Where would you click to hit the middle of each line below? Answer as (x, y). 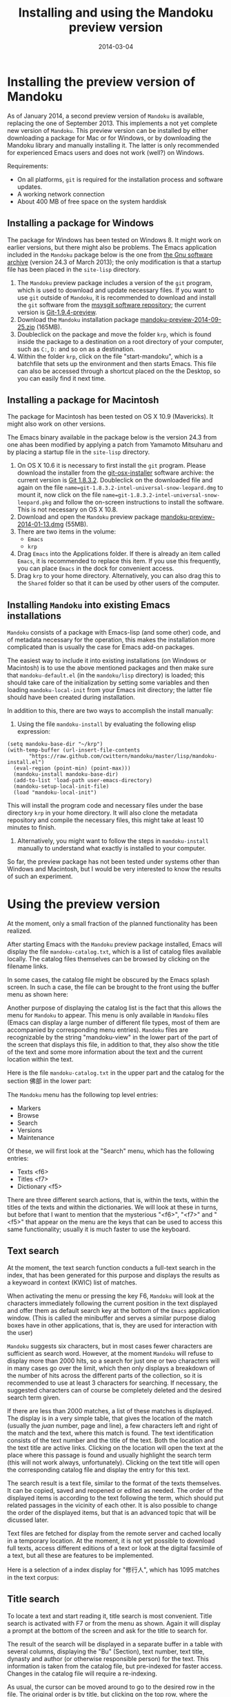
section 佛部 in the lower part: (49, 1081)
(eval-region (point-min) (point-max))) (72, 769)
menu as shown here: (38, 995)
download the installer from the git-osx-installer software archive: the (116, 473)
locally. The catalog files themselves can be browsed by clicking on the (109, 959)
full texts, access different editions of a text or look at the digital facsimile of (115, 1548)
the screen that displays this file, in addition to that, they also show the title (113, 1045)
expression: (33, 732)
